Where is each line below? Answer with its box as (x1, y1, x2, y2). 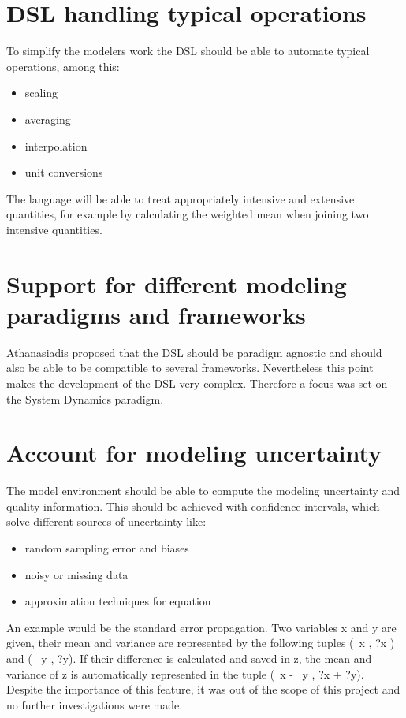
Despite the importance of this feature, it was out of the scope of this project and (6, 681, 400, 698)
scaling (24, 84, 58, 101)
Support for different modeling (6, 267, 347, 299)
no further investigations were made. (6, 696, 183, 712)
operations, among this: (6, 58, 120, 74)
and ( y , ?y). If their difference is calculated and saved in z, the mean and (6, 650, 372, 667)
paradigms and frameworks (6, 298, 306, 330)
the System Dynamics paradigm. (6, 390, 164, 407)
